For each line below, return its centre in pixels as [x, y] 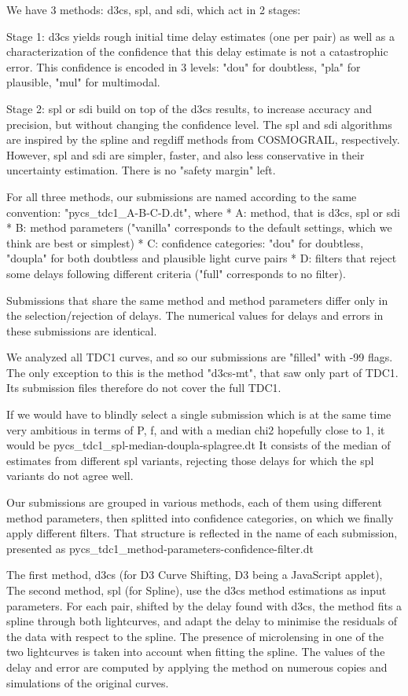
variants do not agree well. [70, 476]
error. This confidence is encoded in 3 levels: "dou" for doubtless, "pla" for [184, 66]
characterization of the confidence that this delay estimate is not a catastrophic [197, 51]
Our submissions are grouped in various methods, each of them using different [194, 502]
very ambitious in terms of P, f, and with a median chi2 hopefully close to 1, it [196, 429]
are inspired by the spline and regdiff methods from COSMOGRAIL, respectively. [203, 139]
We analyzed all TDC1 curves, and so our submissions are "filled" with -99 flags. [200, 357]
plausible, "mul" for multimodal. [83, 82]
